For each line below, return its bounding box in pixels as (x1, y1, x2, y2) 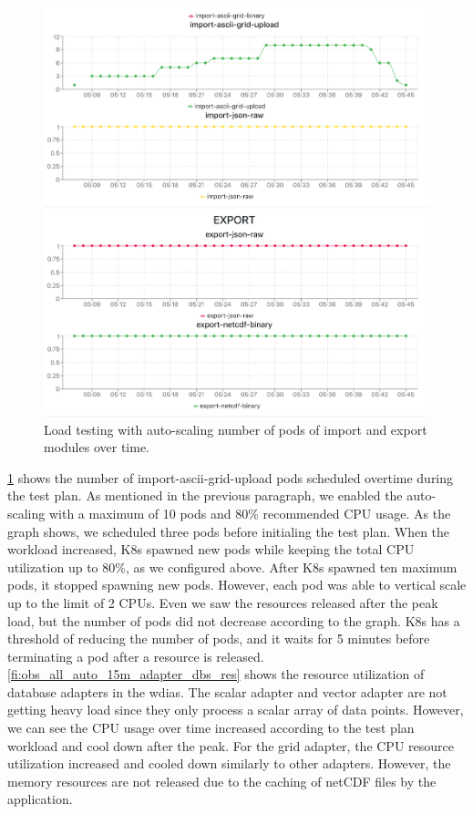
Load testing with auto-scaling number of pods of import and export (44, 419, 427, 438)
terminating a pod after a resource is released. (7, 646, 264, 665)
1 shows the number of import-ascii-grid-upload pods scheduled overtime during (7, 468, 454, 487)
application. (7, 789, 73, 809)
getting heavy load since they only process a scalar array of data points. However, (7, 700, 464, 719)
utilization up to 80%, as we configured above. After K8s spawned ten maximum (7, 557, 458, 576)
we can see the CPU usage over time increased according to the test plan (7, 718, 415, 737)
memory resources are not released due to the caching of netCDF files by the (7, 771, 437, 790)
